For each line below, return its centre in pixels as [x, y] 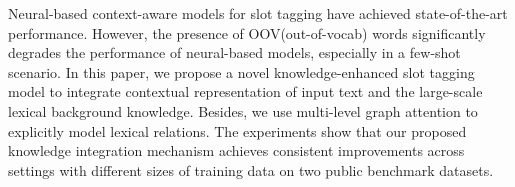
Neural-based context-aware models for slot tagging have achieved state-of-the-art [258, 13]
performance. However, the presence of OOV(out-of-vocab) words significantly [247, 32]
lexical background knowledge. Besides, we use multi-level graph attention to [243, 110]
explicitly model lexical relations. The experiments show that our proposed [237, 130]
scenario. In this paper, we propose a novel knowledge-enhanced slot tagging [241, 71]
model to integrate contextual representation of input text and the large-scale [245, 91]
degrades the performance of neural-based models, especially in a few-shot [234, 52]
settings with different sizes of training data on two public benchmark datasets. [251, 169]
